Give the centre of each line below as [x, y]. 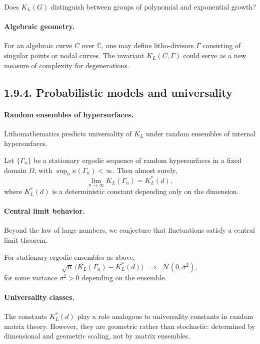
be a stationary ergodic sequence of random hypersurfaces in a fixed [137, 160]
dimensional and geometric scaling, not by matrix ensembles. [97, 336]
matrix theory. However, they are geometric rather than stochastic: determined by [130, 326]
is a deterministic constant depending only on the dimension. [145, 191]
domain [15, 170]
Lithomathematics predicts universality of [68, 133]
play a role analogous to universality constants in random [165, 316]
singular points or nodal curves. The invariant [74, 55]
